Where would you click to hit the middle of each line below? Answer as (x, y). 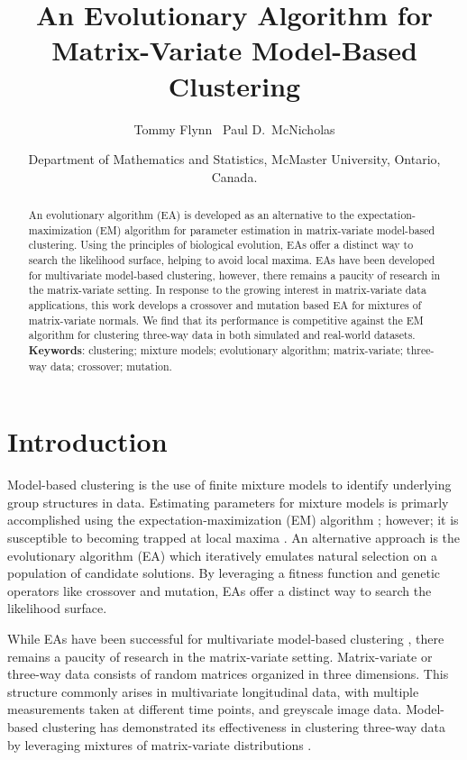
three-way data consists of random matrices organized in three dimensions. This (228, 674)
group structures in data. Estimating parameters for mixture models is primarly (228, 502)
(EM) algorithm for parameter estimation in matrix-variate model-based (266, 229)
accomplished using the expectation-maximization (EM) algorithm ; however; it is (233, 520)
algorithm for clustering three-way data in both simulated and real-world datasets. (222, 335)
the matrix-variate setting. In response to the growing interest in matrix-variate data (227, 290)
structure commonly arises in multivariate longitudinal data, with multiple (213, 691)
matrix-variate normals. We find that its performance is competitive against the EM (226, 320)
